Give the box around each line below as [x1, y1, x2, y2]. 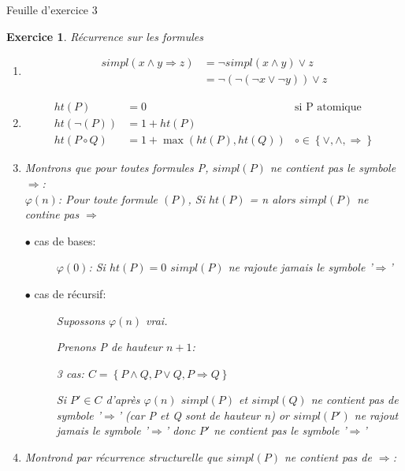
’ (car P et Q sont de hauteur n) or [117, 406, 289, 423]
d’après [106, 391, 140, 408]
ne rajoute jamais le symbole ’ [228, 259, 373, 275]
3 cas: [56, 364, 84, 381]
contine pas [24, 206, 80, 222]
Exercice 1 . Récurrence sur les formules [6, 28, 204, 44]
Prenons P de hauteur [56, 338, 163, 355]
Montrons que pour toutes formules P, [24, 159, 209, 176]
